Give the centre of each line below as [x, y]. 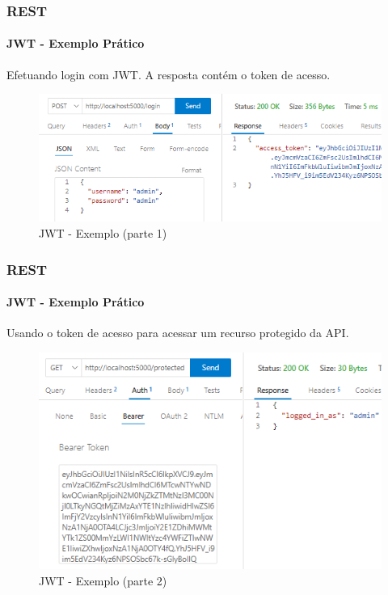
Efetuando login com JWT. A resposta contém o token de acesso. [169, 74]
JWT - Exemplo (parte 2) [103, 580]
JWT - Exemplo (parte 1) [103, 233]
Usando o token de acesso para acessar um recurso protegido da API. [178, 333]
